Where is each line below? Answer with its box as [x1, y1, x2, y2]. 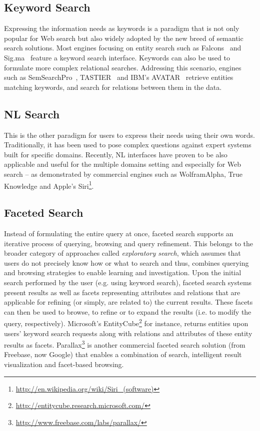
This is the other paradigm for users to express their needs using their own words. [4, 129, 255, 140]
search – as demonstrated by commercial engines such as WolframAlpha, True [4, 168, 243, 179]
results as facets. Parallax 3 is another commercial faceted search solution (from [4, 338, 245, 350]
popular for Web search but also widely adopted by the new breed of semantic [4, 32, 243, 43]
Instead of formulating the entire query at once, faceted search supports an [4, 228, 233, 238]
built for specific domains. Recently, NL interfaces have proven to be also [4, 149, 227, 159]
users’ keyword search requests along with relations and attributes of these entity [4, 328, 252, 338]
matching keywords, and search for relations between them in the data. [4, 81, 222, 92]
